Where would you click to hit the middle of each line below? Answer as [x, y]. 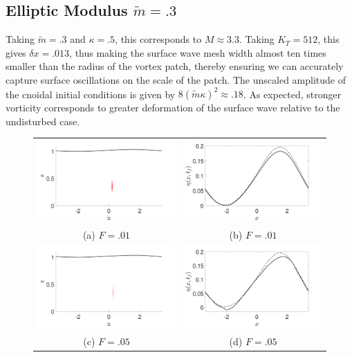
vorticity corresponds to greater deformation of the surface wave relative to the [173, 108]
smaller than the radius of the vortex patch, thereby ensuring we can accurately [175, 66]
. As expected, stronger [292, 94]
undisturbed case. [43, 121]
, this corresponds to [158, 39]
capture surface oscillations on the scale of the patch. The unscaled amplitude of [176, 79]
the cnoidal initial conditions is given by [91, 94]
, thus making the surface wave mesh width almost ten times [198, 52]
